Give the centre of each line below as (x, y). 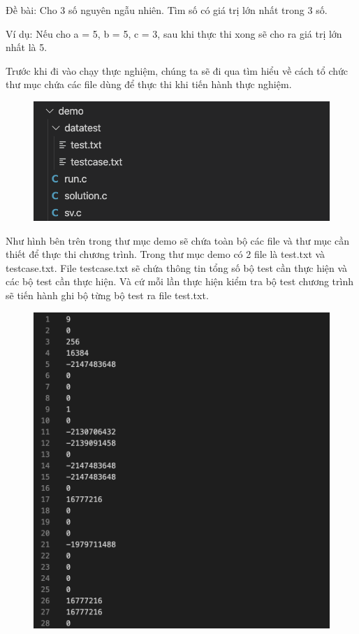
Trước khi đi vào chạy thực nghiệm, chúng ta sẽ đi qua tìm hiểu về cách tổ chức (177, 70)
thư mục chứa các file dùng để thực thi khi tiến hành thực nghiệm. (149, 84)
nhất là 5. (27, 47)
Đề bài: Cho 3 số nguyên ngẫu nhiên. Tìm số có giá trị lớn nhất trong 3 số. (167, 10)
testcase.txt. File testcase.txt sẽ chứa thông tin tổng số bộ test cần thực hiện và (177, 267)
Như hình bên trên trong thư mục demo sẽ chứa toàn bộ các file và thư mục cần (178, 240)
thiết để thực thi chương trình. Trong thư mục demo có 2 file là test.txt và (166, 254)
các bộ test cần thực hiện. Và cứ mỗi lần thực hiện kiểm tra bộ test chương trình (179, 281)
